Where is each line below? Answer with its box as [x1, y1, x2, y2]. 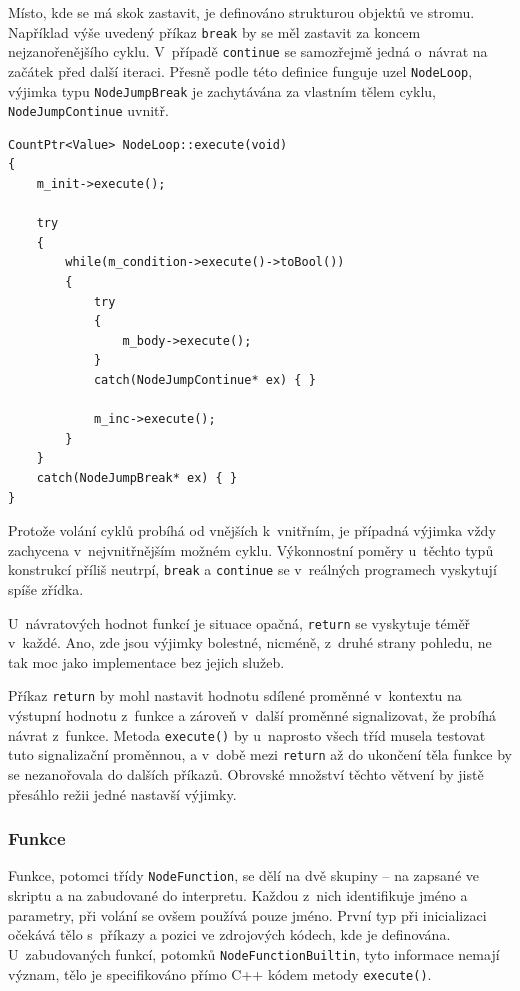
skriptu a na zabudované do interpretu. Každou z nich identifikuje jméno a [8, 885, 468, 906]
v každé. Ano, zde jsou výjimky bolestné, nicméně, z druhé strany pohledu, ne [8, 632, 492, 653]
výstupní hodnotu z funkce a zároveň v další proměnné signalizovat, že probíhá [8, 705, 497, 726]
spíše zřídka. [8, 579, 84, 599]
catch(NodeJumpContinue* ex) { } [93, 373, 316, 387]
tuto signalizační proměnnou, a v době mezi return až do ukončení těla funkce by [8, 744, 512, 765]
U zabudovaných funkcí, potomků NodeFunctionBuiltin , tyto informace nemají [8, 943, 500, 964]
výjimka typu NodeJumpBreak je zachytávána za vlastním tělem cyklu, [8, 80, 436, 101]
